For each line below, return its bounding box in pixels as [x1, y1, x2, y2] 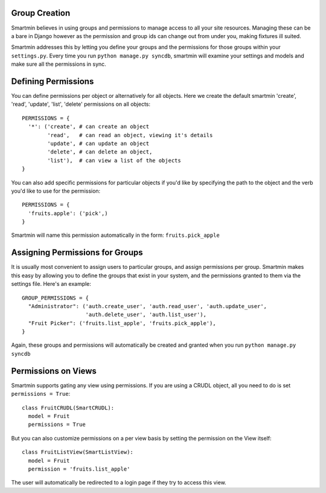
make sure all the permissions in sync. [11, 60, 107, 68]
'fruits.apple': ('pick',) [28, 210, 108, 217]
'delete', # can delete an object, [47, 149, 153, 155]
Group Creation [11, 8, 71, 18]
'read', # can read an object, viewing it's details [47, 132, 213, 138]
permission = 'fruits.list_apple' [28, 465, 130, 472]
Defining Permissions [11, 76, 94, 86]
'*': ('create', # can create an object [28, 123, 150, 130]
